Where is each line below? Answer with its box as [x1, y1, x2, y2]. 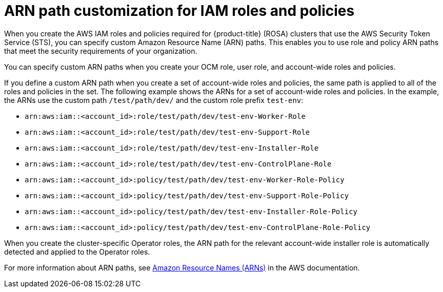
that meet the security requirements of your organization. [4, 46, 197, 55]
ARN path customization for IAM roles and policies [4, 2, 355, 19]
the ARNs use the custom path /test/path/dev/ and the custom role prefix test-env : [4, 95, 304, 105]
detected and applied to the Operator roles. [4, 247, 150, 256]
